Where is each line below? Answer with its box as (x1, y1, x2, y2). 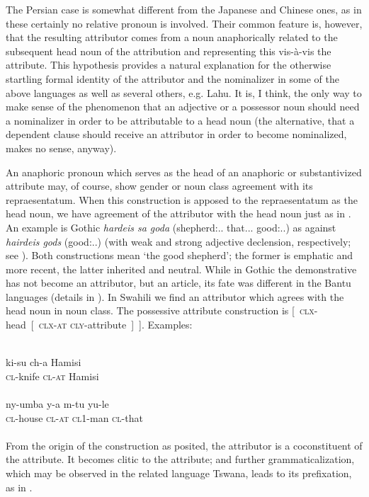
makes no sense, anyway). (6, 140, 117, 155)
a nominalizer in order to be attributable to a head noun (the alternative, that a (6, 113, 355, 127)
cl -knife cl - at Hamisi (6, 368, 99, 383)
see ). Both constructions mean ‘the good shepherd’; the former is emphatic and (6, 248, 353, 263)
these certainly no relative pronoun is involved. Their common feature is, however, (6, 16, 363, 30)
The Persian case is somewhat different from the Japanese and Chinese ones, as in (6, 2, 362, 16)
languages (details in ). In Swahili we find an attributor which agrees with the (6, 289, 344, 304)
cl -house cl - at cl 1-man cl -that (6, 410, 143, 425)
